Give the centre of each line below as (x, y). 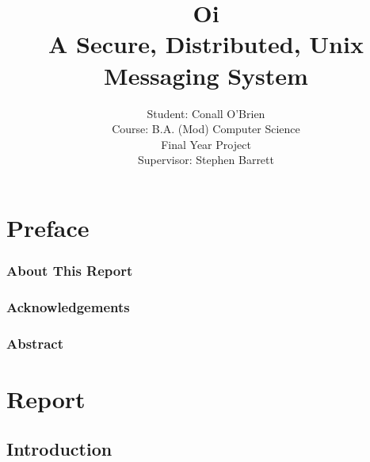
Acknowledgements (68, 306)
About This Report (70, 270)
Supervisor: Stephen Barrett (206, 160)
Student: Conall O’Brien (206, 113)
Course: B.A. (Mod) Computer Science (206, 129)
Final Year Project (206, 144)
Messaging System (206, 75)
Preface (48, 227)
